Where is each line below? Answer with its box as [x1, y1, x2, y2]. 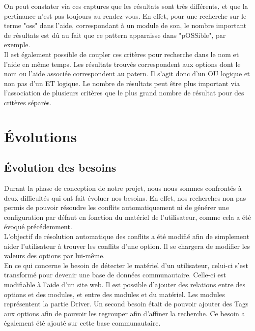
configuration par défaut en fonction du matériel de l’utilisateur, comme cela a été [4, 211, 251, 222]
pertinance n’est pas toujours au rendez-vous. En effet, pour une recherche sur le [4, 10, 247, 21]
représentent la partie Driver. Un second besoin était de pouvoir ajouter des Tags [4, 299, 249, 309]
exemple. [4, 39, 30, 50]
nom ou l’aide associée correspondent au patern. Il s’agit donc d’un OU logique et [4, 68, 250, 79]
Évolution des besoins [4, 160, 116, 175]
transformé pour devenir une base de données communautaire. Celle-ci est [4, 270, 226, 280]
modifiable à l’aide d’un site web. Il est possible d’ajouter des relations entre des [4, 279, 246, 290]
